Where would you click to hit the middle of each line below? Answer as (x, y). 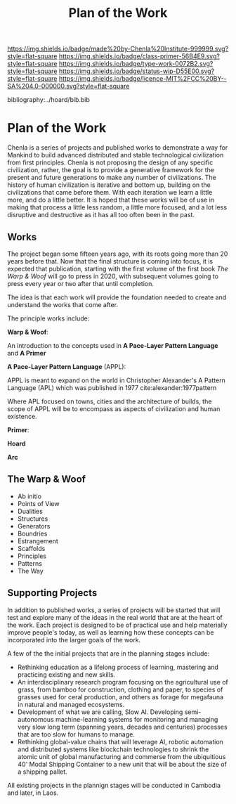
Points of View (38, 503)
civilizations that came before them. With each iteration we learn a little (110, 193)
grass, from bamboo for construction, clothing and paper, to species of (120, 689)
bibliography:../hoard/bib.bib (48, 100)
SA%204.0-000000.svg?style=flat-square (68, 86)
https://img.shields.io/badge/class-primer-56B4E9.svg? (139, 56)
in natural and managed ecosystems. (71, 704)
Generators (34, 526)
